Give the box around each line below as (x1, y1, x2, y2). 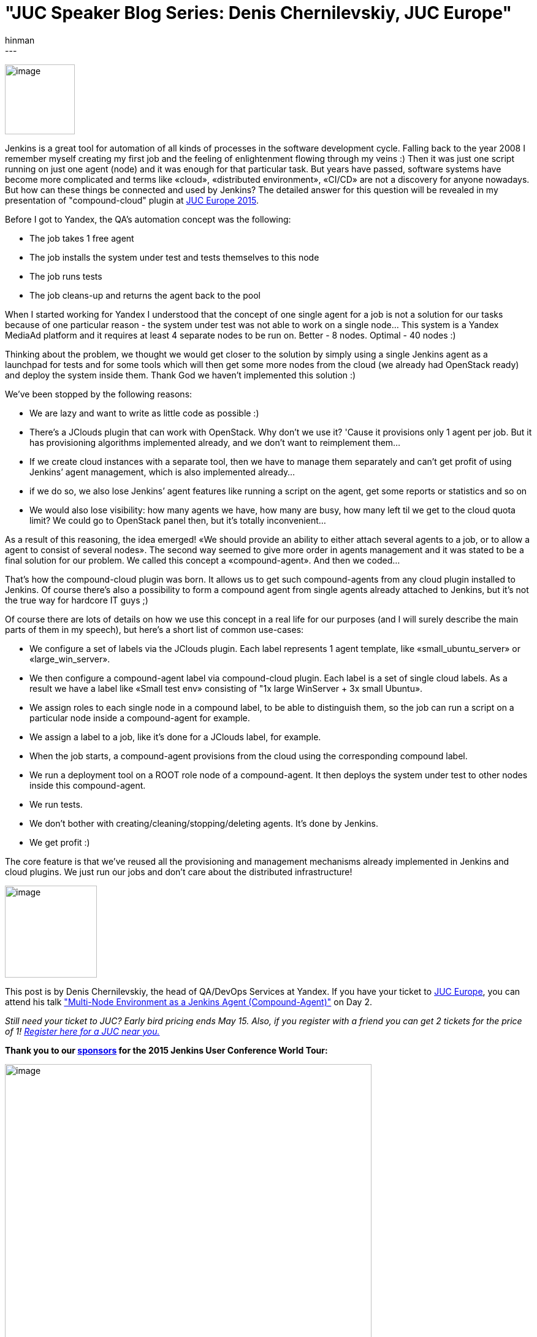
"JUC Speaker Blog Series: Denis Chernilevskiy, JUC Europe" (5, 2, 512, 23)
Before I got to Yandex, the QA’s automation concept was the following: (5, 213, 291, 224)
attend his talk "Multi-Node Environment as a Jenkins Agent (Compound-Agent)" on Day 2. (5, 996, 372, 1007)
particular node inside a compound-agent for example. (29, 712, 250, 723)
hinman (5, 34, 35, 45)
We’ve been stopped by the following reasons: (5, 388, 192, 399)
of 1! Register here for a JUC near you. (5, 1025, 160, 1036)
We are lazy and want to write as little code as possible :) (29, 407, 259, 418)
